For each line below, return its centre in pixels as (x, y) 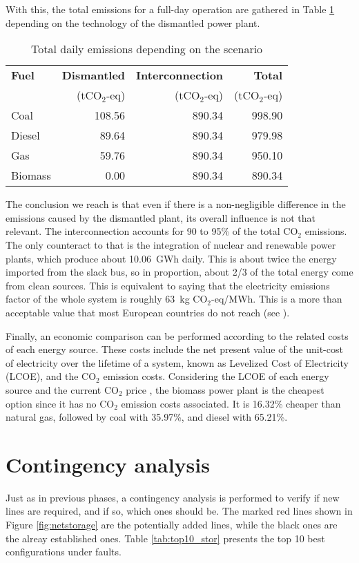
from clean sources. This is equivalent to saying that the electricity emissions (168, 285)
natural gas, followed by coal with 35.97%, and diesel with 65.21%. (147, 417)
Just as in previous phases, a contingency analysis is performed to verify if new (173, 497)
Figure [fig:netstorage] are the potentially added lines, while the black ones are (172, 524)
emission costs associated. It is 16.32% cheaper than (231, 403)
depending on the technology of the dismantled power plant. (133, 22)
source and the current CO (62, 389)
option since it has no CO (60, 403)
